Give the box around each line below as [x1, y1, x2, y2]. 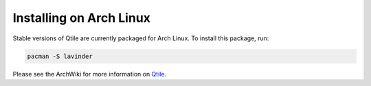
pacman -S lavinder [27, 52, 93, 60]
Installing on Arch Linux [12, 10, 151, 25]
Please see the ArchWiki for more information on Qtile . [12, 70, 167, 78]
